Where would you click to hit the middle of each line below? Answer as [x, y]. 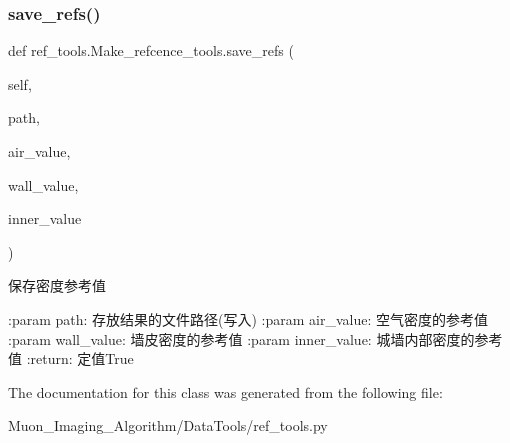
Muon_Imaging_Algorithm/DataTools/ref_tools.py [168, 425]
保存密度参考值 [57, 285]
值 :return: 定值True [71, 358]
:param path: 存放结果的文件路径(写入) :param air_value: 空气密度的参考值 [248, 318]
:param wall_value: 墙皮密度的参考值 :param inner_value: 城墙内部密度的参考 [255, 338]
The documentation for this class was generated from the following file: [225, 391]
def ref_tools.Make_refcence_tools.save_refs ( [151, 50]
